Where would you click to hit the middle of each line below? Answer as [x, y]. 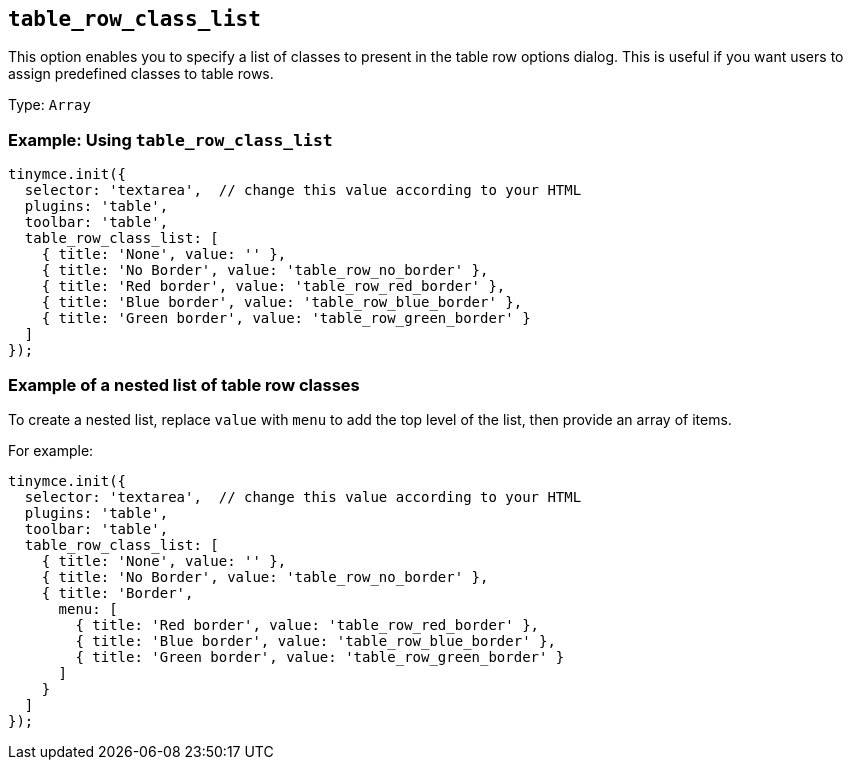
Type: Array [49, 105]
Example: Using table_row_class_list [170, 139]
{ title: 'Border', [117, 592]
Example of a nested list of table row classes [184, 384]
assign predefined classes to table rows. [141, 74]
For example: [51, 450]
